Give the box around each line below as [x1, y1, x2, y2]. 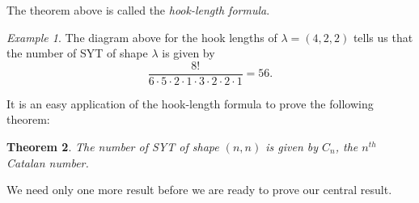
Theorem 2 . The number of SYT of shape [6, 138, 219, 155]
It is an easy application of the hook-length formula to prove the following [6, 95, 374, 112]
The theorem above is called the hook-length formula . [6, 2, 270, 18]
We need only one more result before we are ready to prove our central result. [6, 181, 392, 198]
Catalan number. [6, 154, 89, 171]
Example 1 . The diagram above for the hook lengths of [6, 28, 277, 45]
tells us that [353, 28, 413, 45]
